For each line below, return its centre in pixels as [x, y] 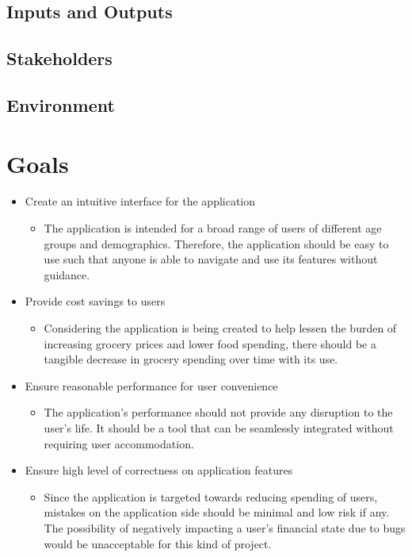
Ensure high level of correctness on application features [159, 470]
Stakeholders [59, 58]
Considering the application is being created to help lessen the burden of [220, 328]
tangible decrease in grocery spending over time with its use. [191, 359]
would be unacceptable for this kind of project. [158, 543]
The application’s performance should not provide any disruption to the [218, 412]
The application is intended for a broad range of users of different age [213, 228]
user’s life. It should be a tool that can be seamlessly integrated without [219, 428]
